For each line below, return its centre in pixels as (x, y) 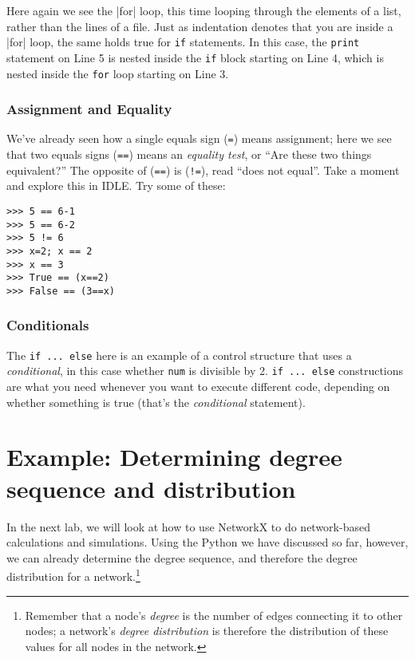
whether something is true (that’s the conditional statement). (156, 402)
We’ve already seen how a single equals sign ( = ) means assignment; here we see (199, 138)
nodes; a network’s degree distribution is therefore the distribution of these (207, 631)
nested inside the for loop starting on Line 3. (118, 73)
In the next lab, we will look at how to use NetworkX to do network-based (188, 526)
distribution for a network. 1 (73, 575)
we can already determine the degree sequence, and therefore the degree (182, 557)
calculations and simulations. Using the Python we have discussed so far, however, (207, 542)
